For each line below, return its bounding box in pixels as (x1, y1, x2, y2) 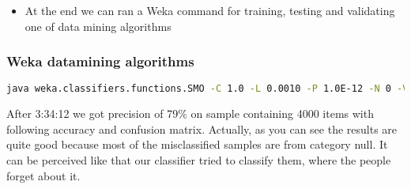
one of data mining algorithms (25, 17, 172, 34)
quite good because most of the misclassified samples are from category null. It (6, 136, 388, 153)
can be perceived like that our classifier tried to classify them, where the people (6, 152, 391, 168)
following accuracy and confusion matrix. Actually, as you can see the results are (6, 120, 398, 137)
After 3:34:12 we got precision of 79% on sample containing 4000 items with (6, 105, 374, 122)
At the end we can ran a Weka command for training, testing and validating (25, 2, 395, 18)
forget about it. (6, 167, 81, 183)
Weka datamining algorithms (6, 51, 194, 71)
